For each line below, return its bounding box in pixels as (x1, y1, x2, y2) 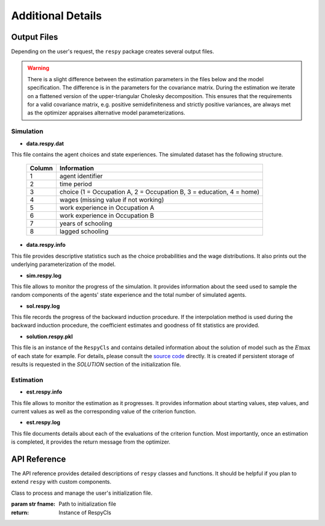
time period (59, 180, 93, 188)
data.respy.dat (26, 140, 64, 147)
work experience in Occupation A (59, 203, 155, 212)
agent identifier (59, 172, 103, 181)
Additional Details (11, 9, 102, 22)
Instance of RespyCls (58, 509, 111, 516)
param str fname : (11, 500, 56, 508)
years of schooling (59, 220, 113, 228)
